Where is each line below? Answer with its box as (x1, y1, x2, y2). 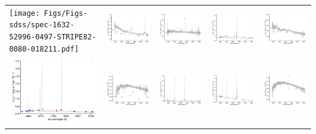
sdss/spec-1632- (9, 21, 75, 30)
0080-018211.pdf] (9, 44, 79, 53)
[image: (9, 8, 40, 18)
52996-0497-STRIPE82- (9, 33, 97, 42)
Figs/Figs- (44, 8, 88, 18)
